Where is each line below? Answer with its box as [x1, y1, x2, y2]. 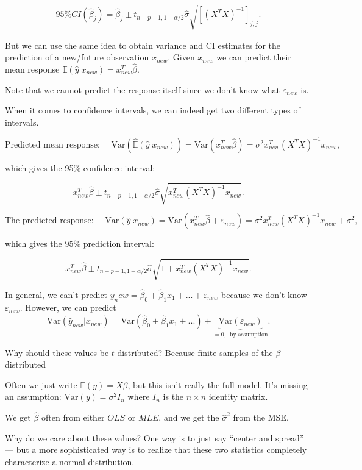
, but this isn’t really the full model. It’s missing [127, 378, 308, 391]
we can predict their [216, 51, 291, 63]
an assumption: [5, 390, 62, 403]
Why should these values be [5, 346, 109, 358]
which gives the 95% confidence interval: [5, 161, 155, 174]
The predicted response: [5, 216, 94, 226]
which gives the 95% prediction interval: [5, 237, 154, 250]
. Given [168, 51, 195, 63]
